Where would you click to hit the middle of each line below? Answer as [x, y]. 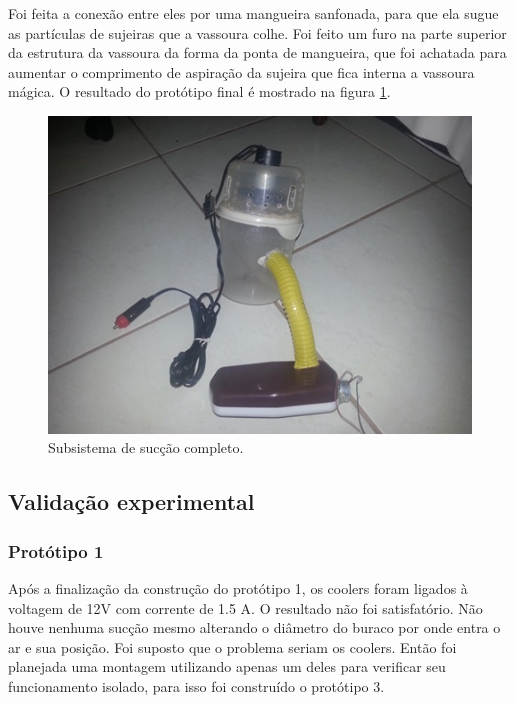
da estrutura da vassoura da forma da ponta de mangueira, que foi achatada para [257, 52]
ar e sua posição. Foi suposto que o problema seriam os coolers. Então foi [232, 646]
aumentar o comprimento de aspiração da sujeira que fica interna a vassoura [241, 71]
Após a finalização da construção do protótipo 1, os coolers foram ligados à [238, 587]
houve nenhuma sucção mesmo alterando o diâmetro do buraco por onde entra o [254, 627]
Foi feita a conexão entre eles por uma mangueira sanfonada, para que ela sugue [253, 13]
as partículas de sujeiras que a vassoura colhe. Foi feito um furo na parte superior [257, 32]
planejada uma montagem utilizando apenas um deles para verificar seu [227, 666]
